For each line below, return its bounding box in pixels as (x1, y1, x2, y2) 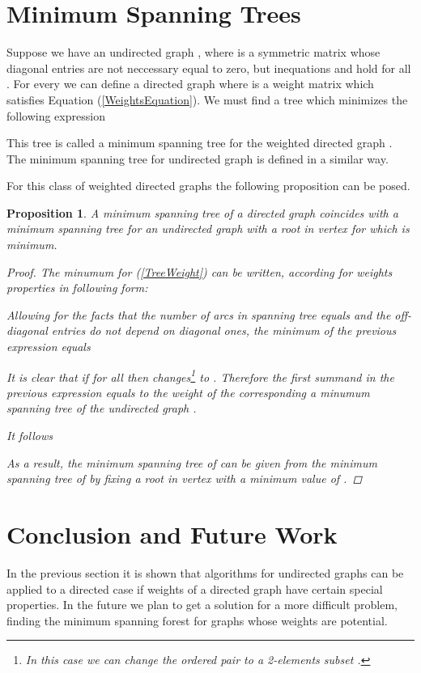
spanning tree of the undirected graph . (6, 400, 197, 417)
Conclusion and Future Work (6, 518, 338, 551)
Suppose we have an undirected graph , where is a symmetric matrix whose (6, 44, 381, 61)
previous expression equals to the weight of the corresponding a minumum (6, 383, 370, 400)
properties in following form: (6, 279, 148, 296)
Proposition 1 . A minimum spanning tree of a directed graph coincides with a (6, 204, 398, 221)
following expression (6, 107, 105, 124)
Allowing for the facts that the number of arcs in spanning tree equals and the (6, 306, 391, 323)
